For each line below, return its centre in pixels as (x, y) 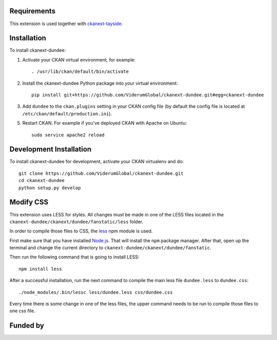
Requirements (33, 11)
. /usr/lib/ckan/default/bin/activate (80, 72)
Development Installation (51, 149)
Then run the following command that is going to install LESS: (74, 257)
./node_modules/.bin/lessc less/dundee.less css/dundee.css (96, 292)
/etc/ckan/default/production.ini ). (67, 113)
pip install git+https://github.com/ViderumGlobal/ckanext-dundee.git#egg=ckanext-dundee (148, 95)
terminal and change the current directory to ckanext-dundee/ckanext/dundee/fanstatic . (110, 248)
